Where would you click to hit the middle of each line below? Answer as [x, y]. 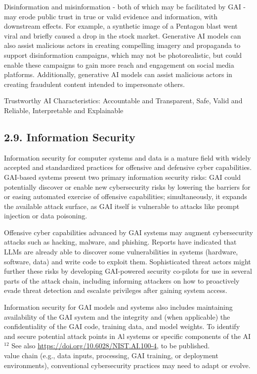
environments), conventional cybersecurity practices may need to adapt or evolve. [127, 365]
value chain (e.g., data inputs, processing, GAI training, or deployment [111, 355]
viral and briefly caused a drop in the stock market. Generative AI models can [123, 35]
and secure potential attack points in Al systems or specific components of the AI [128, 336]
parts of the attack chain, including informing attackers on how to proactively [122, 280]
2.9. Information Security [70, 137]
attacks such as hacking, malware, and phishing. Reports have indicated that [120, 242]
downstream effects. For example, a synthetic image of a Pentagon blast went [121, 26]
